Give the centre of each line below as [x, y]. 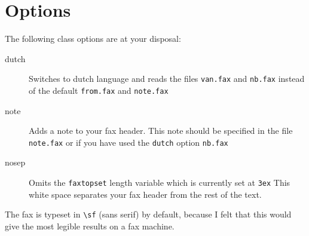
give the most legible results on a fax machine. [90, 226]
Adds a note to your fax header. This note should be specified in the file [161, 131]
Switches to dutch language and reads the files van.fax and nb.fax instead [167, 79]
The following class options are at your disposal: [93, 39]
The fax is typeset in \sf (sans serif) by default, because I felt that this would [148, 214]
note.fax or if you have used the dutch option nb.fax [129, 142]
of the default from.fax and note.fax [99, 90]
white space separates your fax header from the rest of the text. [145, 194]
